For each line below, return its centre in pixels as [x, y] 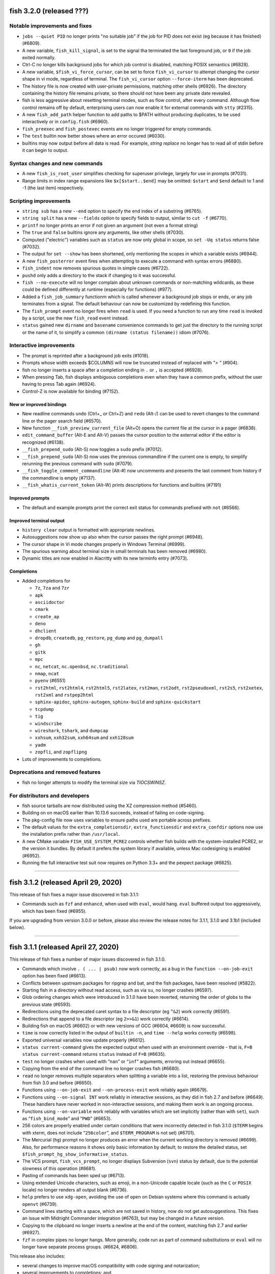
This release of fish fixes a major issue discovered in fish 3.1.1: [74, 894]
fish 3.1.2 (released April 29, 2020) [66, 882]
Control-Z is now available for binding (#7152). [71, 391]
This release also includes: [37, 1256]
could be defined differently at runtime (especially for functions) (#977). [98, 289]
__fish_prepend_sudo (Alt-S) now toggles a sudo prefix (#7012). [92, 449]
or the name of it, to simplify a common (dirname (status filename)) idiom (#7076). [116, 332]
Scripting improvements [40, 201]
